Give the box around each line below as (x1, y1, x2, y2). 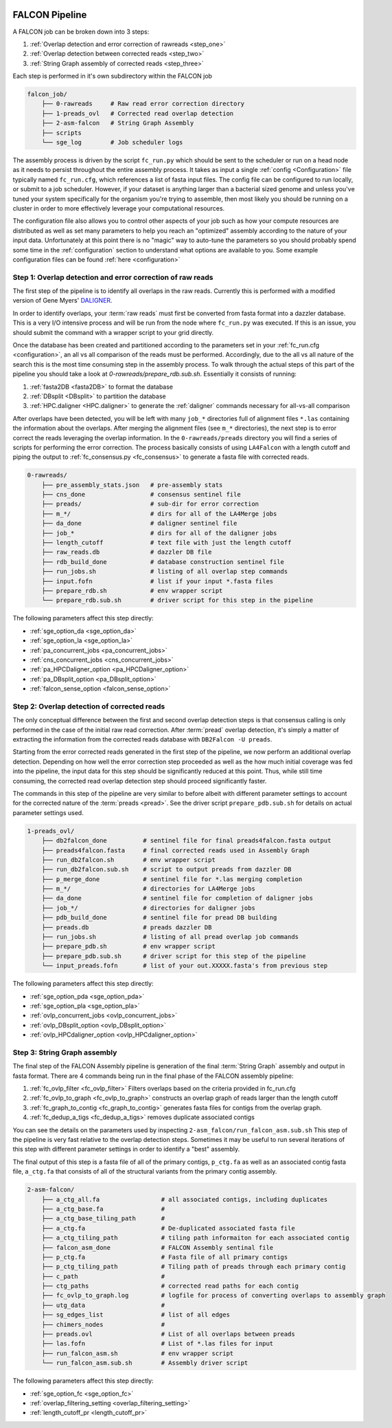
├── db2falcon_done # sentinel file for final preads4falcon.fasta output (41, 836, 332, 845)
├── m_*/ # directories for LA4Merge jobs (41, 885, 255, 893)
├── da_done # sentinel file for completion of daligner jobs (41, 894, 314, 902)
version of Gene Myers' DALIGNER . (12, 296, 113, 305)
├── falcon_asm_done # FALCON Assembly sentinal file (41, 1244, 274, 1251)
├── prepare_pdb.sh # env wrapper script (41, 942, 216, 951)
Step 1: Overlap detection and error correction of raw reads (12, 272, 214, 282)
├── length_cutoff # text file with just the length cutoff (41, 539, 292, 547)
